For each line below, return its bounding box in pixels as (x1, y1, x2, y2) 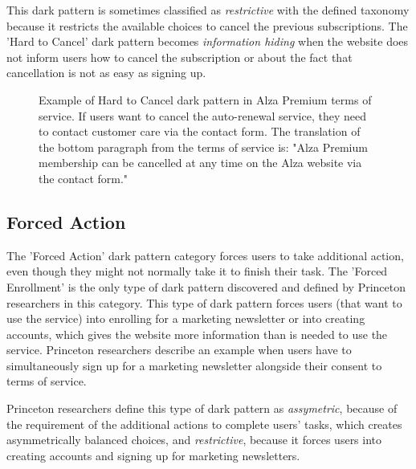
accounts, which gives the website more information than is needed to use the (6, 325, 388, 342)
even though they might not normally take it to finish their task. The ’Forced (6, 263, 388, 279)
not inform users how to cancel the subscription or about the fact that (6, 48, 353, 65)
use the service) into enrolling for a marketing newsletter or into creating (6, 310, 365, 327)
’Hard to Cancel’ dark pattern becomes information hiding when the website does (6, 33, 409, 50)
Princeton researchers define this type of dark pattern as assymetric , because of (6, 400, 398, 417)
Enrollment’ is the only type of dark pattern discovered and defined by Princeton (6, 278, 406, 295)
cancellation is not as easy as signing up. (6, 64, 206, 81)
